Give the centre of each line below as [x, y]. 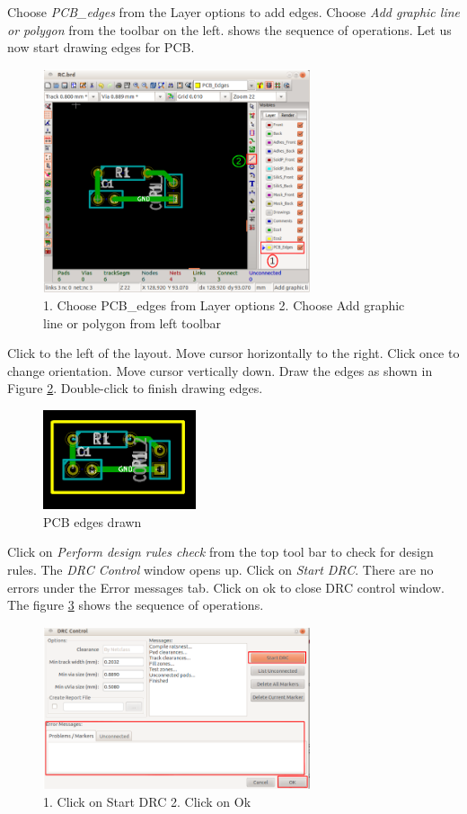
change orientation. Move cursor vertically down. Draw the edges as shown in [220, 370]
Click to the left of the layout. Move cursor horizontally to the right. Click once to [233, 353]
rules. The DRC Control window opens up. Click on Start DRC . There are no [220, 569]
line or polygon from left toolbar [132, 322]
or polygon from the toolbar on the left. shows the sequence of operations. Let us [229, 29]
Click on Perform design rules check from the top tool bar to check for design [220, 552]
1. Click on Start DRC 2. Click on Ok [147, 801]
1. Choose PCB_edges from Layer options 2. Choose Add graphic [224, 305]
